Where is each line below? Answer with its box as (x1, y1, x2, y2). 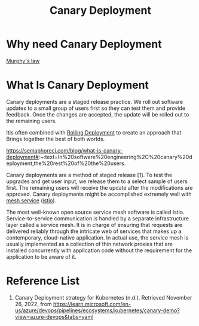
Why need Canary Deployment (6, 37, 163, 51)
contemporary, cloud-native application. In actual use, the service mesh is (6, 234, 189, 241)
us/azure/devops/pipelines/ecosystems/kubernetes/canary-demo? (14, 307, 180, 314)
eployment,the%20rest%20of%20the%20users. (6, 160, 126, 167)
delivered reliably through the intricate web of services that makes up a (6, 228, 182, 235)
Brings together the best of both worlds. (6, 135, 105, 142)
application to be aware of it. (6, 253, 76, 260)
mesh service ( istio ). (6, 196, 57, 204)
